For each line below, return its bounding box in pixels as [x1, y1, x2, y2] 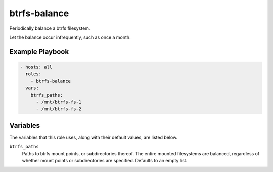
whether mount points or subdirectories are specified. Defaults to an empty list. [22, 157, 188, 163]
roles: [25, 71, 42, 77]
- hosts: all [20, 64, 53, 70]
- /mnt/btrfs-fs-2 [36, 106, 82, 112]
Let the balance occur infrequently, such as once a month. [9, 34, 131, 40]
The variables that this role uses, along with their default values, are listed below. [9, 134, 178, 140]
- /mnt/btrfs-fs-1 [36, 99, 82, 105]
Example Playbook [9, 47, 69, 56]
